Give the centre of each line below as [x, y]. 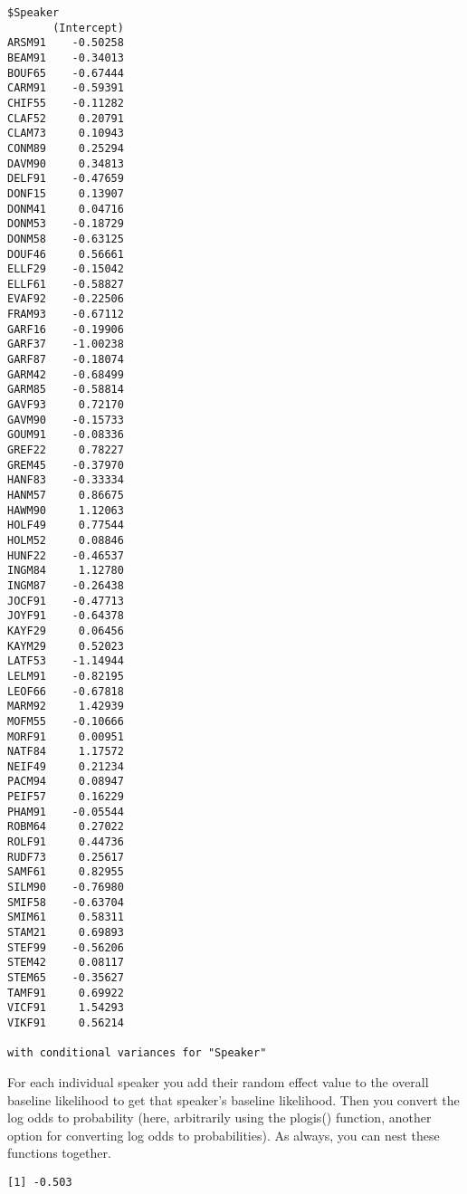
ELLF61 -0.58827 [66, 284]
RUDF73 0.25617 [66, 857]
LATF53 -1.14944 [66, 661]
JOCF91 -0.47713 [66, 601]
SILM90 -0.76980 [66, 888]
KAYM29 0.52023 [66, 646]
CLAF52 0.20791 [66, 118]
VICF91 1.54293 [66, 1008]
